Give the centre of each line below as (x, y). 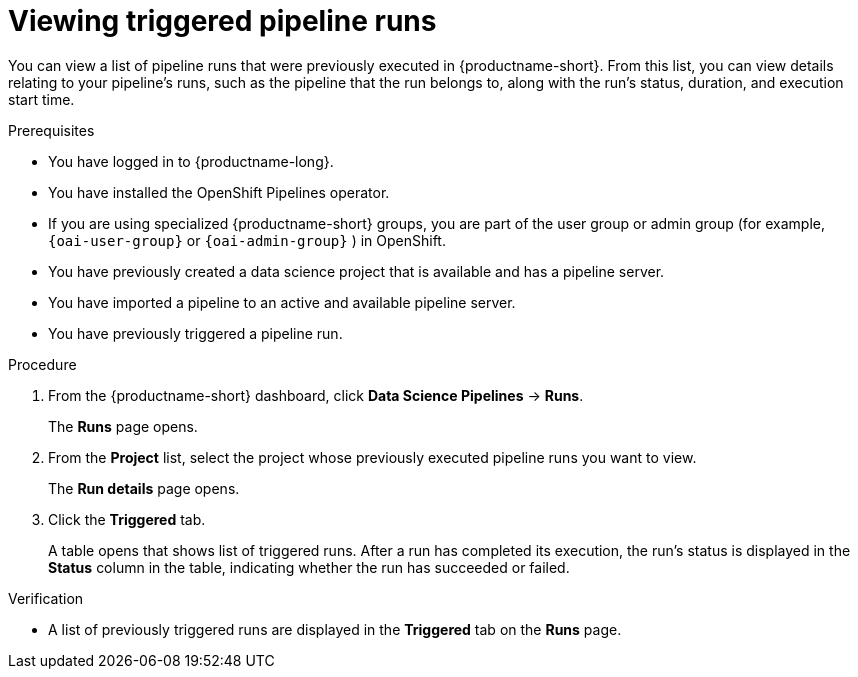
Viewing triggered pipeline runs (222, 21)
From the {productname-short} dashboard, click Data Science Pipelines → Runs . (316, 395)
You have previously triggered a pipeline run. (195, 333)
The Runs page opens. (123, 426)
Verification (46, 598)
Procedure (42, 364)
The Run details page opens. (144, 488)
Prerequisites (51, 130)
